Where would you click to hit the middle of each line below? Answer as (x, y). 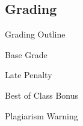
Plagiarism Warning (41, 115)
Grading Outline (35, 34)
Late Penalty (29, 75)
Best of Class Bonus (41, 95)
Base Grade (26, 54)
